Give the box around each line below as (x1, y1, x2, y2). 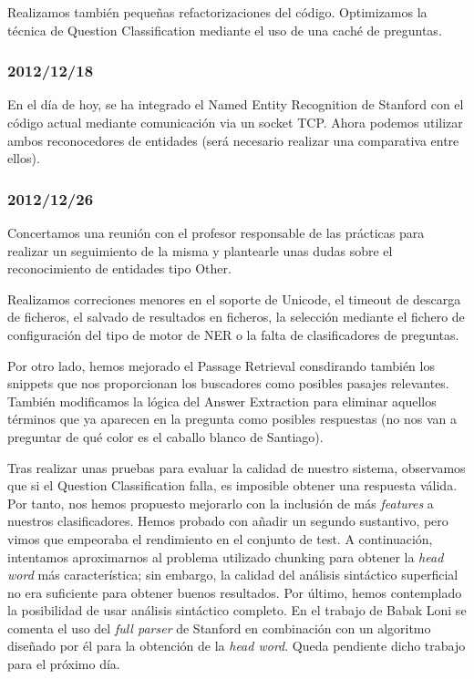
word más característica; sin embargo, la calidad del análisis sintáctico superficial (7, 565, 459, 584)
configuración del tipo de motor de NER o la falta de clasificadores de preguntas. (7, 324, 459, 344)
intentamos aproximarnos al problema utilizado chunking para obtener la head (7, 547, 444, 566)
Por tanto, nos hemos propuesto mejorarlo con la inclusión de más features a (7, 493, 434, 512)
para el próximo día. (7, 654, 120, 674)
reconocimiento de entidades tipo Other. (7, 259, 232, 278)
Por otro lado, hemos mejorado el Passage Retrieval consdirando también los (7, 355, 435, 375)
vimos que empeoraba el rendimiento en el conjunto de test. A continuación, (7, 529, 433, 548)
